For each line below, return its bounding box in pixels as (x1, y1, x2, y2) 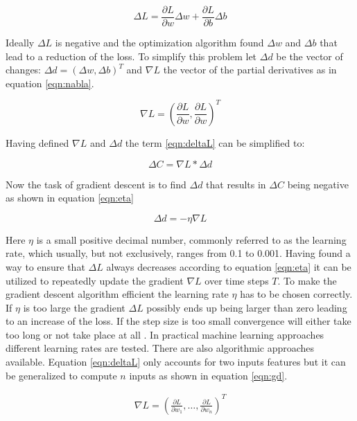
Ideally (6, 35, 35, 50)
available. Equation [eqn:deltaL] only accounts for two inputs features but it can (6, 355, 346, 369)
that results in (206, 177, 266, 191)
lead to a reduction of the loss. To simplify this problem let (6, 48, 257, 63)
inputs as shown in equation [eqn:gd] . (129, 368, 288, 382)
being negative (287, 177, 349, 191)
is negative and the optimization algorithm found (55, 35, 264, 50)
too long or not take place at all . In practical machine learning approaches (6, 327, 324, 341)
